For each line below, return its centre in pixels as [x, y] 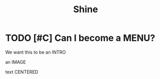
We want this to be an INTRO [36, 52]
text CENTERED [22, 72]
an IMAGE [16, 62]
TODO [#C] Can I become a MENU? [80, 38]
